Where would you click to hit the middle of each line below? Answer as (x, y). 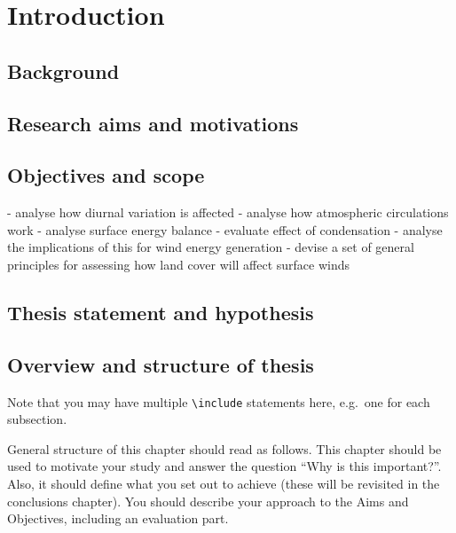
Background (63, 71)
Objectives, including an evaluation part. (118, 518)
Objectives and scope (106, 175)
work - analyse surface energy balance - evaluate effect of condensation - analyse (225, 229)
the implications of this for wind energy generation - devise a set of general (211, 247)
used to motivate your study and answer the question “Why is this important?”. (224, 466)
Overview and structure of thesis (161, 364)
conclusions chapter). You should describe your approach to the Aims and (208, 501)
